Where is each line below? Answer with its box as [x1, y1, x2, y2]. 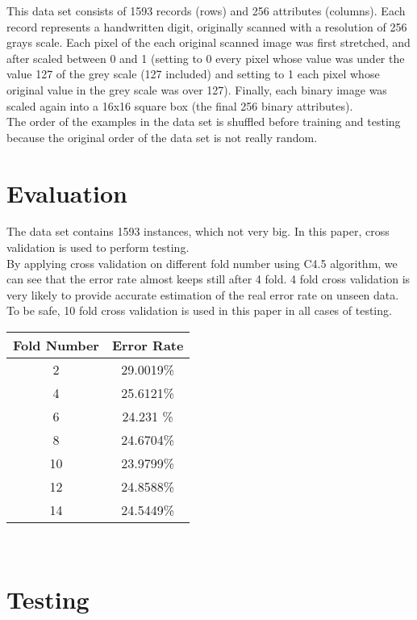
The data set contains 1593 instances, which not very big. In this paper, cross [6, 223, 390, 240]
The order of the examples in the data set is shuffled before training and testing [6, 113, 401, 130]
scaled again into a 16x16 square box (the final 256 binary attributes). [6, 97, 353, 114]
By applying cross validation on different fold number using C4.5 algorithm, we [6, 254, 398, 271]
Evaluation [6, 176, 127, 209]
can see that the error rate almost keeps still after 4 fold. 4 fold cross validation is [6, 270, 411, 287]
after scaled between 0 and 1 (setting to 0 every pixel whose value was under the [6, 49, 405, 66]
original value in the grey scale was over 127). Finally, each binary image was [6, 81, 387, 98]
